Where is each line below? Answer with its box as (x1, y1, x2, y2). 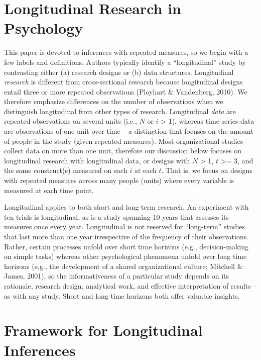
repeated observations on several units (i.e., (4, 116, 137, 126)
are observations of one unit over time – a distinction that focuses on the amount (4, 126, 253, 136)
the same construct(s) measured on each (4, 165, 127, 175)
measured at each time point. (4, 185, 94, 195)
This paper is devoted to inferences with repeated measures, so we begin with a (4, 47, 248, 57)
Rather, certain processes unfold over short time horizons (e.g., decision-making (4, 241, 248, 251)
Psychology (4, 18, 83, 38)
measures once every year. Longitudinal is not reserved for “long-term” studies (4, 221, 245, 232)
